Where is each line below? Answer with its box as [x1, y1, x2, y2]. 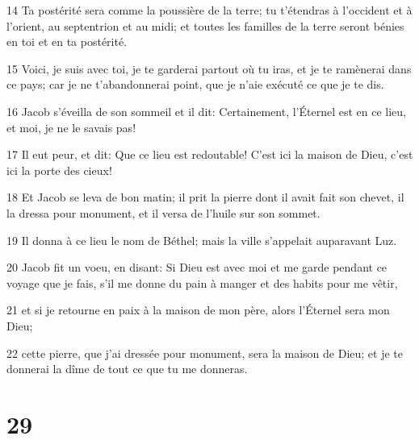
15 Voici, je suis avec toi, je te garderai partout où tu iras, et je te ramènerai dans [6, 60, 412, 77]
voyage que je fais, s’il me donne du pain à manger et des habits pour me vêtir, [6, 274, 398, 291]
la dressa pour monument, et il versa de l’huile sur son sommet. [6, 204, 321, 221]
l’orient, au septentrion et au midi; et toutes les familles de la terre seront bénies [6, 17, 404, 34]
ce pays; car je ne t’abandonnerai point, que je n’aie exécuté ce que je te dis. [6, 76, 384, 93]
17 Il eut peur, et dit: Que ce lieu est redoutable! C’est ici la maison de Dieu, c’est [6, 146, 413, 163]
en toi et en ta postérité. [6, 33, 128, 50]
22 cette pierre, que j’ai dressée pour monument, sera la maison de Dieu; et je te [6, 344, 404, 361]
